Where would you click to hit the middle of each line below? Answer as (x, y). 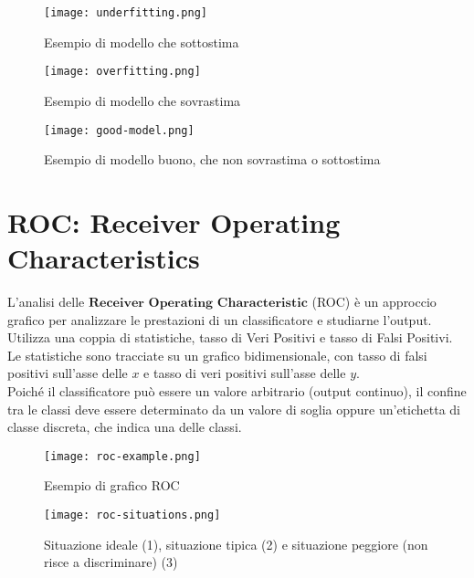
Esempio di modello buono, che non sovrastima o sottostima (212, 159)
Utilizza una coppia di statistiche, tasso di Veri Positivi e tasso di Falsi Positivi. (230, 337)
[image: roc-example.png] (122, 456)
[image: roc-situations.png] (132, 515)
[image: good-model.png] (119, 130)
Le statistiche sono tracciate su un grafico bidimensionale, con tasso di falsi (217, 355)
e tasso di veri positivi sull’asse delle (245, 373)
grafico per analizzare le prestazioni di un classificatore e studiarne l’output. (220, 319)
